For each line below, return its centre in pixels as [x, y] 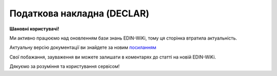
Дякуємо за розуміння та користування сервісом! [65, 66]
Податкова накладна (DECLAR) [80, 13]
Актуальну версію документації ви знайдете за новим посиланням [83, 47]
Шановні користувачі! [34, 29]
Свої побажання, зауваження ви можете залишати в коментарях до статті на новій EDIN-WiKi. [113, 57]
